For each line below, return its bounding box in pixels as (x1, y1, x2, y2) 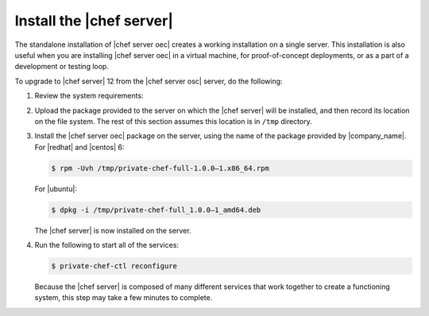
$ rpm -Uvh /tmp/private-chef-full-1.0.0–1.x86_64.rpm (51, 164, 269, 172)
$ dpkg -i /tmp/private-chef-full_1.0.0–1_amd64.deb (51, 205, 261, 214)
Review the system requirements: (34, 91, 144, 101)
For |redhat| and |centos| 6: (34, 142, 125, 152)
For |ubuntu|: (34, 183, 77, 194)
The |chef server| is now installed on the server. (34, 225, 191, 235)
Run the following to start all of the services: (34, 241, 179, 249)
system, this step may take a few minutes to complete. (34, 293, 213, 303)
